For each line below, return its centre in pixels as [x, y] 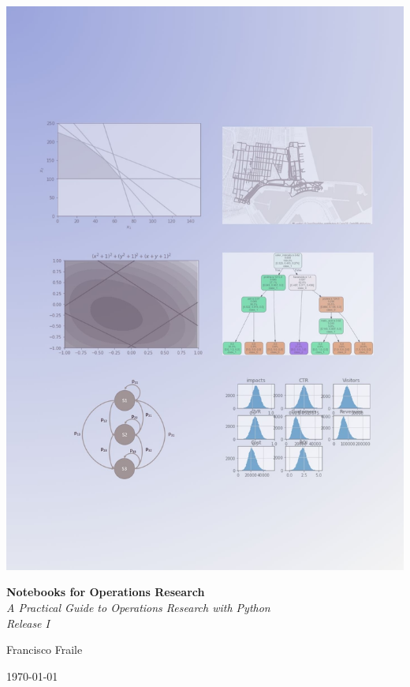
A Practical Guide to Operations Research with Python [138, 607]
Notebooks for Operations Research [106, 592]
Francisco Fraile [45, 649]
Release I [28, 623]
